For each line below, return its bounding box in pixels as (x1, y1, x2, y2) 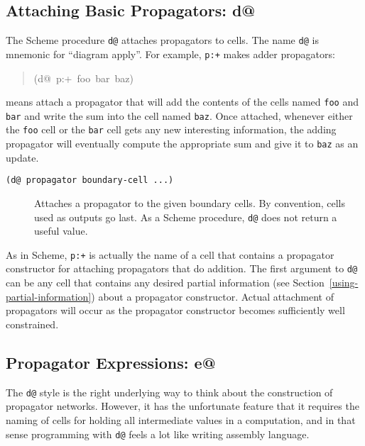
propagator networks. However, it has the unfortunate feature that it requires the (6, 398, 359, 413)
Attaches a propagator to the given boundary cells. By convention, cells (34, 195, 346, 210)
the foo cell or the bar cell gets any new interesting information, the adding (6, 122, 337, 137)
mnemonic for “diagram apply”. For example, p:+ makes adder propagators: (6, 46, 335, 61)
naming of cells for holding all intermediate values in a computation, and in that (6, 412, 356, 427)
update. (6, 150, 39, 165)
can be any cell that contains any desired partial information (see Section (6, 275, 325, 290)
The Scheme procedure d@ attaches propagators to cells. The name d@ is (6, 33, 319, 48)
